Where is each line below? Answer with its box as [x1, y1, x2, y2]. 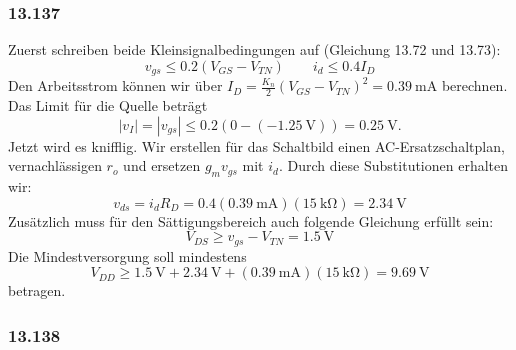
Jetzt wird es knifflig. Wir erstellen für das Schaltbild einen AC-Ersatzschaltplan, [8, 135, 505, 156]
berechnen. [441, 75, 508, 96]
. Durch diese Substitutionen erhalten [278, 155, 509, 176]
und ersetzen [123, 155, 201, 176]
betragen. [8, 280, 66, 301]
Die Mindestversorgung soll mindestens [8, 245, 247, 266]
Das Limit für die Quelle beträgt [8, 95, 208, 116]
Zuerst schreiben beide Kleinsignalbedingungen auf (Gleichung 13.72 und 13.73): [8, 39, 501, 60]
